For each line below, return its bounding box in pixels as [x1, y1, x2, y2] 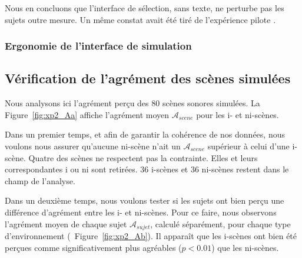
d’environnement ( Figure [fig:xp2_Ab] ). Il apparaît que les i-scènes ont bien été [5, 230, 297, 242]
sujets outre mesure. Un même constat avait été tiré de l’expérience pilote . [5, 13, 276, 25]
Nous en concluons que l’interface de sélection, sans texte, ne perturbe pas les [5, 2, 284, 14]
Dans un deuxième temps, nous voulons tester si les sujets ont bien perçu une [5, 194, 284, 207]
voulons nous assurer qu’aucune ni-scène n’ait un [5, 140, 181, 152]
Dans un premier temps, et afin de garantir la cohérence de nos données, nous [5, 128, 285, 141]
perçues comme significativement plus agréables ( [5, 241, 182, 253]
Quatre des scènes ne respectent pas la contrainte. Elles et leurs [28, 151, 258, 164]
